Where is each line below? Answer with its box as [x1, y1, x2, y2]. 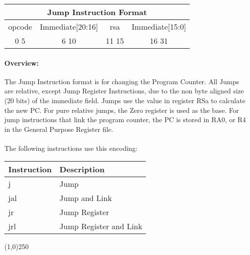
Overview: [4, 57, 39, 68]
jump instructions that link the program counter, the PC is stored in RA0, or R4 [4, 114, 246, 125]
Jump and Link [59, 192, 112, 203]
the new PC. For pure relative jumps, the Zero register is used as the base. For [4, 105, 239, 115]
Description [59, 163, 105, 175]
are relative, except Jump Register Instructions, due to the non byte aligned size [4, 86, 244, 96]
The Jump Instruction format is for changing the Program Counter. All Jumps [4, 76, 239, 86]
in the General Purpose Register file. [4, 124, 113, 134]
